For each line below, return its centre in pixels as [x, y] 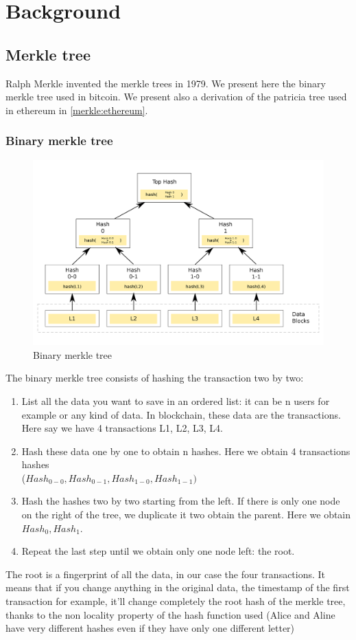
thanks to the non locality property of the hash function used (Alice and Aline [170, 614]
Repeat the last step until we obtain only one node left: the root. [158, 551]
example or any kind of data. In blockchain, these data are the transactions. [181, 414]
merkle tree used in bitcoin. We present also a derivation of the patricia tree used [176, 97]
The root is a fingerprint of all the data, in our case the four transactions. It [166, 574]
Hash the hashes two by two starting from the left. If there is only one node [181, 501]
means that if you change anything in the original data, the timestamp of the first [178, 587]
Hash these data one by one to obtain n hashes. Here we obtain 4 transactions [186, 451]
